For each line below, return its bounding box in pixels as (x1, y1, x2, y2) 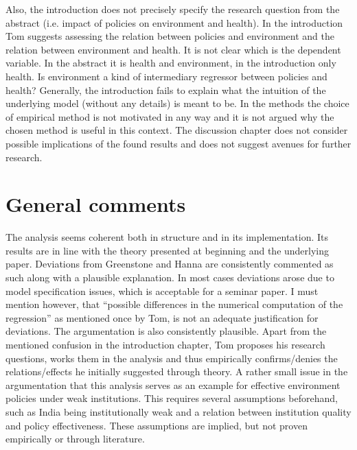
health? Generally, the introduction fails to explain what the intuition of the (5, 82, 326, 97)
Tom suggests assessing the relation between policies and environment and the (5, 29, 334, 43)
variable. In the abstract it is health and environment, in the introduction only (5, 56, 336, 70)
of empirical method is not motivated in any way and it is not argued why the (5, 109, 334, 123)
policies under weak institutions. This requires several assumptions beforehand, (5, 391, 338, 405)
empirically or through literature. (5, 431, 145, 446)
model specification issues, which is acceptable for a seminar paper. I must (5, 283, 319, 298)
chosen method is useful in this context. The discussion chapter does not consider (5, 123, 348, 137)
